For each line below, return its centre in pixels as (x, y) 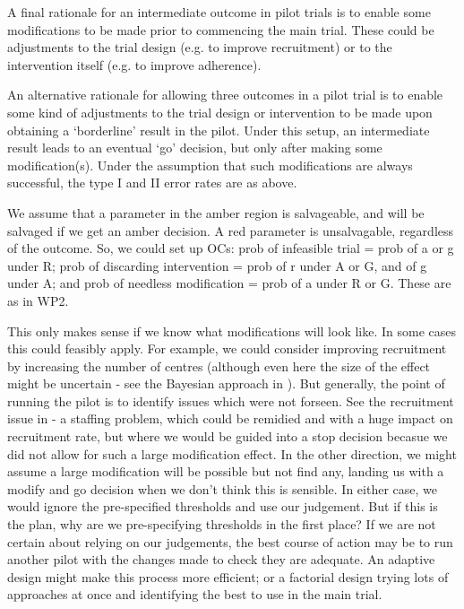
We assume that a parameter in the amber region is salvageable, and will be (216, 212)
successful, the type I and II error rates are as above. (152, 183)
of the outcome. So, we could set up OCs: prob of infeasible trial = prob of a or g (231, 248)
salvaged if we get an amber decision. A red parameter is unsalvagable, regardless (231, 230)
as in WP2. (38, 300)
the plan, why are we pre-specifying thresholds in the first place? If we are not (222, 524)
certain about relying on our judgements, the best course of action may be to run (230, 541)
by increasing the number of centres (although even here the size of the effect (219, 365)
